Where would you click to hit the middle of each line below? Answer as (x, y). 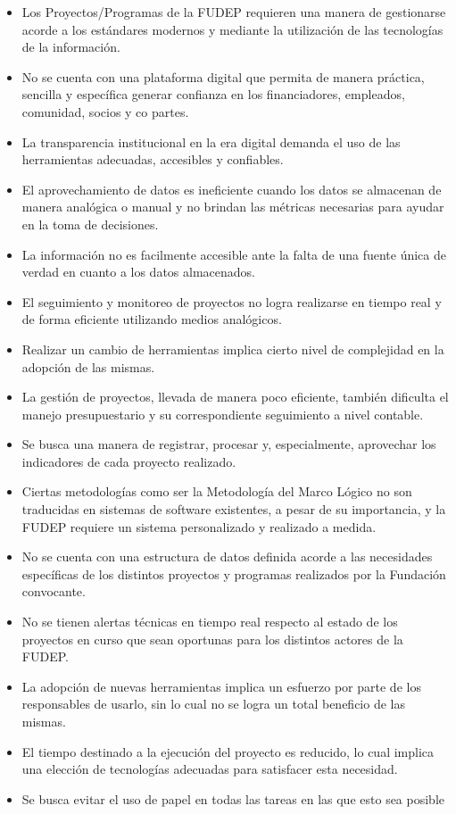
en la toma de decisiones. (90, 224)
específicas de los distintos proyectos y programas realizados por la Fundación (234, 573)
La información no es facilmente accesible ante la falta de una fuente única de (234, 254)
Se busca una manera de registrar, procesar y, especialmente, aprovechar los (229, 444)
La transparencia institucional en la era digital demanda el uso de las (211, 141)
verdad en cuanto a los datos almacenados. (138, 272)
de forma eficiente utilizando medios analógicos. (152, 319)
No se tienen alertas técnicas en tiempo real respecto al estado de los (210, 622)
